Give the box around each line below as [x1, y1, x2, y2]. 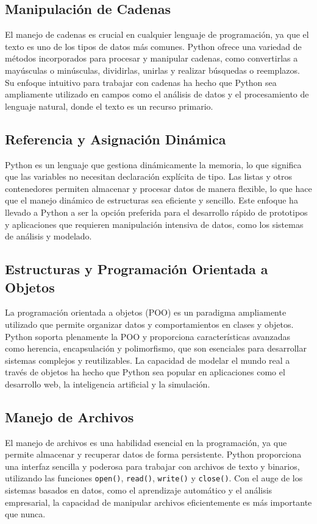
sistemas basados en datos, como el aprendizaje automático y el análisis [5, 484, 272, 497]
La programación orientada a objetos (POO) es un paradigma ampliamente [5, 306, 287, 319]
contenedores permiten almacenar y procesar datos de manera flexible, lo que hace [5, 182, 312, 194]
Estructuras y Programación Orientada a [5, 260, 268, 278]
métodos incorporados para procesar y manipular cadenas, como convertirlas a [5, 52, 298, 65]
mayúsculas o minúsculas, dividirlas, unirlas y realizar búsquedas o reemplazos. [5, 63, 300, 76]
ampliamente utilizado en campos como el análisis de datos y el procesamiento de [5, 88, 309, 101]
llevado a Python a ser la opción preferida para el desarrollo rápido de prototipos [5, 205, 308, 218]
